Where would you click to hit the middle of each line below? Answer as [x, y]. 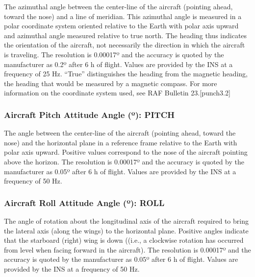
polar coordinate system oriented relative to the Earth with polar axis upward [121, 26]
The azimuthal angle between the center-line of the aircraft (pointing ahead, [118, 6]
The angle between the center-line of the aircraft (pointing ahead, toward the [120, 133]
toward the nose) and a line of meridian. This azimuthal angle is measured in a [123, 16]
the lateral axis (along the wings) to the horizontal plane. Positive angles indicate [126, 230]
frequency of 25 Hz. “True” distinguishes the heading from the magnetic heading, [126, 74]
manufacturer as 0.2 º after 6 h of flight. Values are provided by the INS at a [118, 64]
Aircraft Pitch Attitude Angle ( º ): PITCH [89, 114]
